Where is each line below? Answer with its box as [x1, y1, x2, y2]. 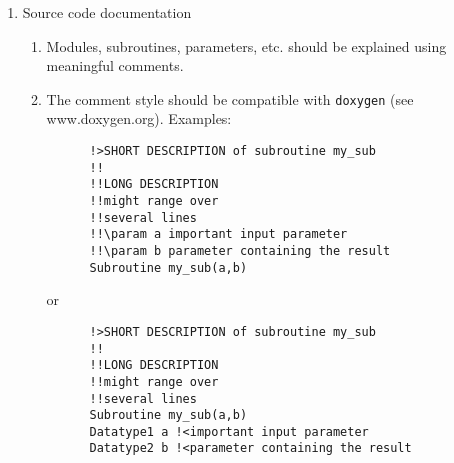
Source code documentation [22, 2, 192, 22]
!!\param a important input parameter [89, 227, 348, 242]
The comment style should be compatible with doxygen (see [46, 88, 414, 109]
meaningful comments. [46, 55, 184, 76]
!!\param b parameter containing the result [89, 243, 391, 258]
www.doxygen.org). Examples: [46, 108, 232, 129]
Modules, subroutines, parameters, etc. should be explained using [46, 35, 447, 56]
